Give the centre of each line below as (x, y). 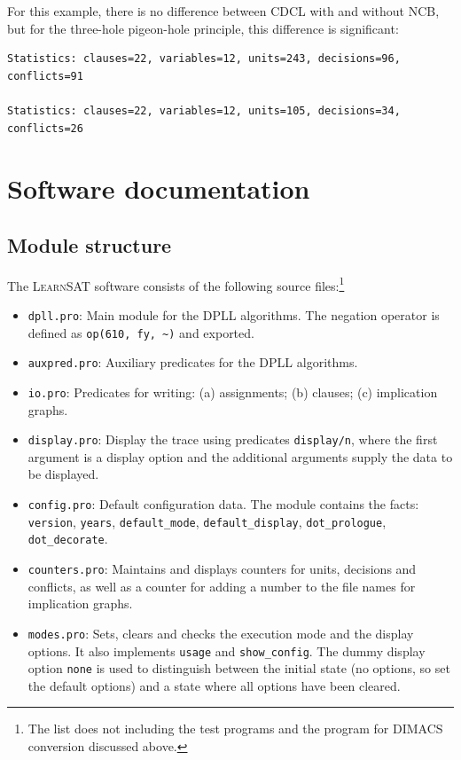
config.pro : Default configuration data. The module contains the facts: (223, 504)
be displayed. (63, 474)
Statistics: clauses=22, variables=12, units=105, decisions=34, (204, 110)
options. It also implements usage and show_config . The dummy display (227, 650)
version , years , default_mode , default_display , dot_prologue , (207, 521)
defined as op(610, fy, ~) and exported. (141, 332)
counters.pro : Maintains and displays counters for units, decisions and (222, 569)
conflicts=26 (45, 128)
